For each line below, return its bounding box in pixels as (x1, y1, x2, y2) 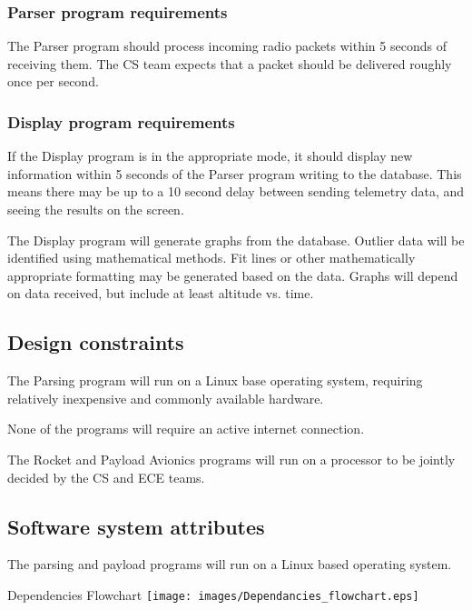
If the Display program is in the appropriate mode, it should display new (7, 146, 413, 165)
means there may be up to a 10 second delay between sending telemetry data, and (7, 182, 465, 201)
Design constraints (7, 328, 184, 356)
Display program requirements (7, 110, 235, 133)
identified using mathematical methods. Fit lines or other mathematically (7, 248, 416, 267)
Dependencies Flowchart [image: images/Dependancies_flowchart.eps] (7, 585, 419, 604)
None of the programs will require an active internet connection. (7, 419, 365, 438)
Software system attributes (7, 512, 265, 540)
